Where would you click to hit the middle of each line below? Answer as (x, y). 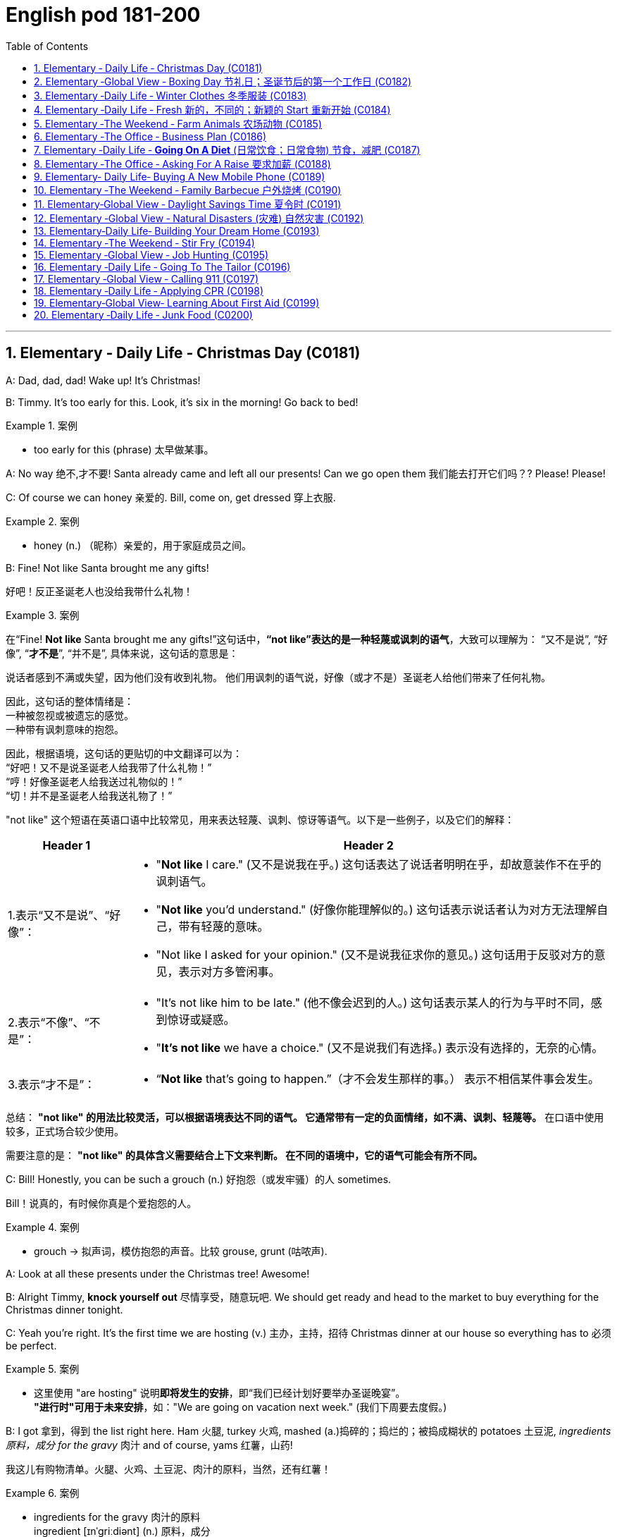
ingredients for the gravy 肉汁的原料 (117, 1517)
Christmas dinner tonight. (64, 1309)
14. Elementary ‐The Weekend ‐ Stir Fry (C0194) (144, 243)
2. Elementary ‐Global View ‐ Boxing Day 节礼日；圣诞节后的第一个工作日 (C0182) (223, 81)
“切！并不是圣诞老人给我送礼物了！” (89, 795)
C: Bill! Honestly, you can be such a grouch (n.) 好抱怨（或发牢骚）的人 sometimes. (199, 1179)
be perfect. (31, 1345)
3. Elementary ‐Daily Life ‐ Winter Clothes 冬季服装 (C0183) (170, 95)
